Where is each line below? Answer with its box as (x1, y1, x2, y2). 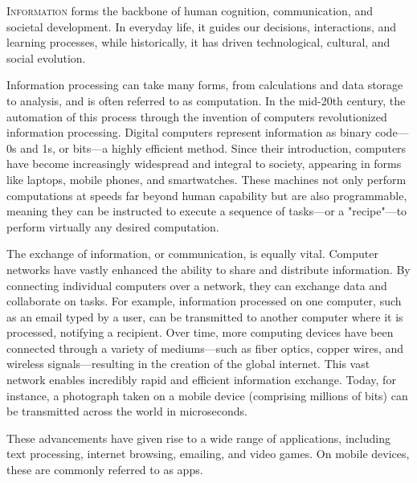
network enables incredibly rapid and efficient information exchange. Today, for (6, 371, 396, 388)
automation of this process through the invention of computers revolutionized (6, 108, 387, 125)
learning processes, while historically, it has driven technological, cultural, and (6, 34, 390, 51)
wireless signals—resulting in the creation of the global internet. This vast (6, 355, 370, 372)
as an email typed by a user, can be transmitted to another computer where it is (6, 308, 403, 325)
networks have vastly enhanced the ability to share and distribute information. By (6, 260, 411, 277)
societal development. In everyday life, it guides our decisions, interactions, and (6, 18, 397, 35)
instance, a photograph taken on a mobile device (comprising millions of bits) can (6, 387, 408, 403)
